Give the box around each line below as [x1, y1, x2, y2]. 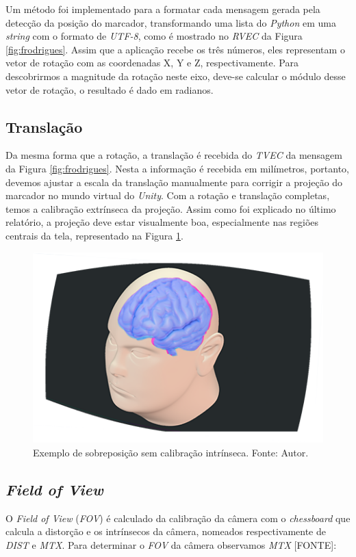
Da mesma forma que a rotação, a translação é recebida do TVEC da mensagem [5, 148, 342, 162]
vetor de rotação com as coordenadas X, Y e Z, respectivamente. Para [5, 55, 298, 70]
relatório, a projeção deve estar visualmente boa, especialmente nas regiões [5, 215, 319, 229]
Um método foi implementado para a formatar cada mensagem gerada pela [5, 2, 320, 16]
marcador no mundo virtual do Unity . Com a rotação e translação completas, [5, 188, 330, 203]
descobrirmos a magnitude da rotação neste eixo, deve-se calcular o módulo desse [5, 68, 346, 83]
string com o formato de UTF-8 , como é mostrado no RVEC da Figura [5, 29, 303, 43]
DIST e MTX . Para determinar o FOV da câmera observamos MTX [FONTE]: [5, 537, 337, 552]
